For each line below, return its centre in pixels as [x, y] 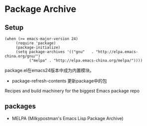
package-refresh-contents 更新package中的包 [59, 81]
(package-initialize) [38, 48]
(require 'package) [36, 43]
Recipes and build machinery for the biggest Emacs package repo [72, 91]
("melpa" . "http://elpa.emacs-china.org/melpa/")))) [86, 61]
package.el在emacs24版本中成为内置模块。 [49, 70]
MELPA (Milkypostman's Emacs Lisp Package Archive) [68, 118]
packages [20, 106]
